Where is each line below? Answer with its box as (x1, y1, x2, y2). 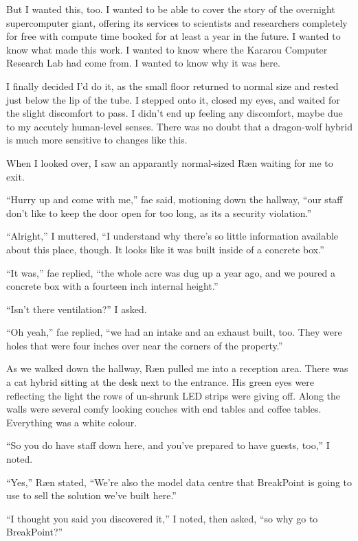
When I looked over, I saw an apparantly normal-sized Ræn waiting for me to (6, 155, 333, 170)
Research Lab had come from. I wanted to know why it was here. (6, 56, 280, 70)
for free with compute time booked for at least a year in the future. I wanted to (6, 29, 341, 43)
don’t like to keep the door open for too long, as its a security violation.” (6, 205, 312, 220)
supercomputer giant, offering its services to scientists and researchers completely (6, 15, 348, 30)
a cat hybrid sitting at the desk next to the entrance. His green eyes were (6, 375, 315, 389)
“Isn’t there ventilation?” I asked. (6, 301, 147, 316)
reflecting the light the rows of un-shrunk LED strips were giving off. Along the (6, 388, 341, 402)
